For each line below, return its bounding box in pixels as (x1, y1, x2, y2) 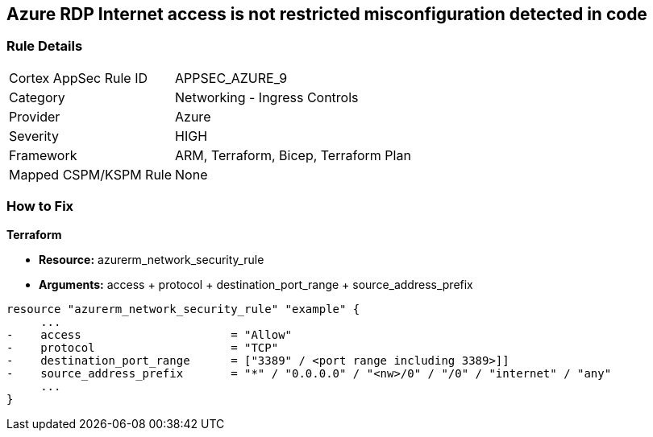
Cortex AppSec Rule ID (9, 69, 148, 86)
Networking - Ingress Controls (175, 89, 359, 105)
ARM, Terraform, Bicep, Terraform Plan (175, 146, 411, 163)
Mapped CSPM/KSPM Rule (9, 166, 173, 183)
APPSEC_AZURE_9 (175, 69, 288, 86)
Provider (9, 108, 60, 125)
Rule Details (6, 38, 83, 55)
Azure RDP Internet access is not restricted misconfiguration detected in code (6, 4, 647, 24)
